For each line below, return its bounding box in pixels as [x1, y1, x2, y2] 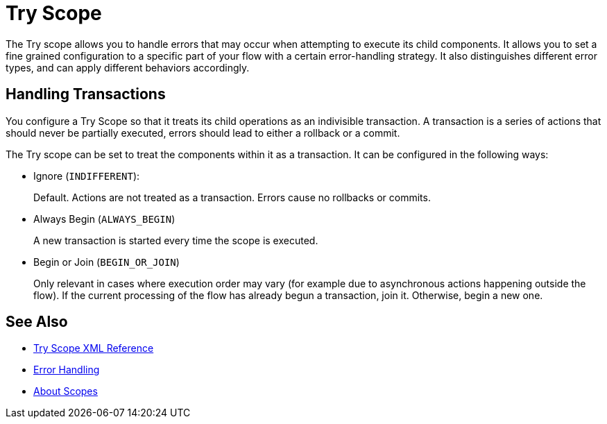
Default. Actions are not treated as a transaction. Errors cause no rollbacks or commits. [33, 191, 431, 203]
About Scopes [33, 385, 98, 398]
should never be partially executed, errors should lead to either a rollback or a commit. [6, 126, 400, 139]
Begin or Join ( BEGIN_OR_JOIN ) [33, 255, 180, 268]
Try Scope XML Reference [33, 342, 154, 355]
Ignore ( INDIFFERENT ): [33, 169, 140, 182]
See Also [6, 313, 68, 331]
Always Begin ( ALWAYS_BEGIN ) [33, 212, 176, 225]
